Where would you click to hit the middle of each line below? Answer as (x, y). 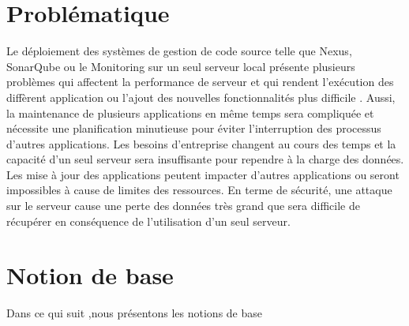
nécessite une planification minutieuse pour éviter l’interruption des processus (194, 128)
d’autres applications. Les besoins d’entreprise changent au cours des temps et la (201, 143)
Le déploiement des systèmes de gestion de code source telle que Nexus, (179, 51)
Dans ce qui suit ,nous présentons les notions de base (134, 313)
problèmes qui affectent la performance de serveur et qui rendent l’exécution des (200, 82)
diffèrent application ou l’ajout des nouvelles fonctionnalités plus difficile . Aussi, (201, 97)
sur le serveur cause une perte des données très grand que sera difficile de (183, 206)
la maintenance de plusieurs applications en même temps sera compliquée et (190, 112)
